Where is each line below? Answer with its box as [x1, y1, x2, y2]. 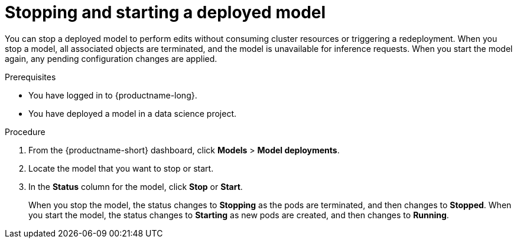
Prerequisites [5, 71, 56, 82]
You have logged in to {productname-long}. [28, 90, 197, 100]
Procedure [5, 126, 45, 137]
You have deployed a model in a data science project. [28, 108, 237, 119]
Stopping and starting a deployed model [5, 2, 326, 22]
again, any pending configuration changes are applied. [5, 53, 217, 64]
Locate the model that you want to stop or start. [28, 163, 214, 173]
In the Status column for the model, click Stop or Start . [28, 181, 243, 192]
